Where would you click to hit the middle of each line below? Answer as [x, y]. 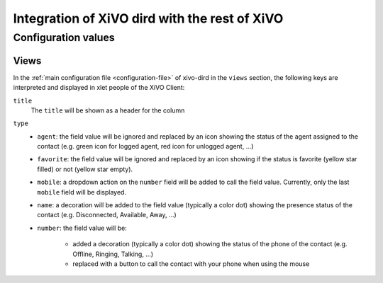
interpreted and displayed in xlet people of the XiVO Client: [99, 88]
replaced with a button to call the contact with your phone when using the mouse [191, 264]
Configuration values [64, 37]
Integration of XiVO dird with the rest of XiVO [148, 18]
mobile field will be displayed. [82, 192]
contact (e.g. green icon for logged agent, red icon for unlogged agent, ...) [145, 146]
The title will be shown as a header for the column [108, 110]
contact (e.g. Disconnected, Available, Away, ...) [107, 215]
